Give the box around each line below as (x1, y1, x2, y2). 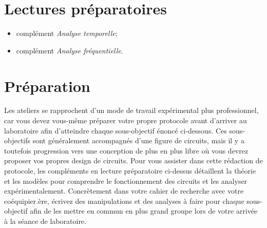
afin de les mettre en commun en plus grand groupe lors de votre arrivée (30, 205, 258, 216)
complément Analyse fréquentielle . (16, 45, 123, 55)
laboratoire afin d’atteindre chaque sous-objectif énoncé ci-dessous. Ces (4, 125, 227, 136)
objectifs (4, 135, 31, 146)
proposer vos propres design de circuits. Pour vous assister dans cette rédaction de (4, 155, 263, 166)
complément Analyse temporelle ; (16, 28, 118, 39)
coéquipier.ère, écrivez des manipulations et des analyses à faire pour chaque (4, 195, 244, 206)
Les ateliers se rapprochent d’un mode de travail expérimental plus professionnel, (4, 105, 259, 116)
